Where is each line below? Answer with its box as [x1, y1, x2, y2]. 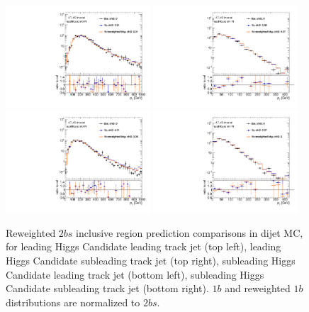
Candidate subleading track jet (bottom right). [6, 281, 209, 296]
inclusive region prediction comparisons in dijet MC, [76, 225, 303, 240]
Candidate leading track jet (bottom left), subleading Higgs [6, 267, 264, 282]
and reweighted [225, 281, 291, 296]
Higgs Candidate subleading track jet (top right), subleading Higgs [6, 253, 296, 268]
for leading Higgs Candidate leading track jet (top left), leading [6, 239, 281, 254]
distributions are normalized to [6, 294, 140, 309]
